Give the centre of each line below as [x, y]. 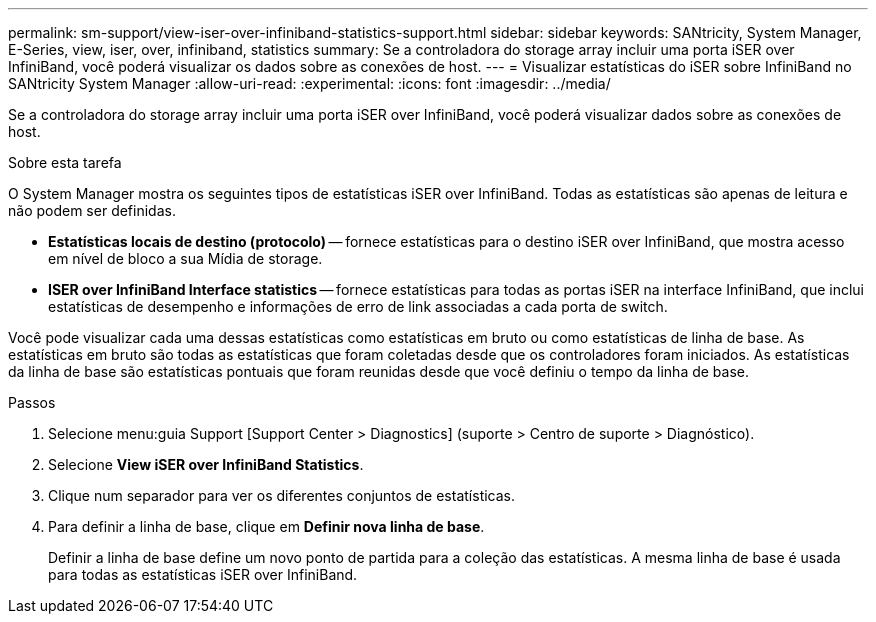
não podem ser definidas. [92, 210]
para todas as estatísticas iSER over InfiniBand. [203, 574]
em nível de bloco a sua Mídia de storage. [185, 258]
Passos [32, 402]
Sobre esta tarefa [65, 162]
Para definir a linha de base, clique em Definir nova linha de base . [266, 526]
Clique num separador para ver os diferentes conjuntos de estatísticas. [282, 495]
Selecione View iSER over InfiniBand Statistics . [206, 464]
